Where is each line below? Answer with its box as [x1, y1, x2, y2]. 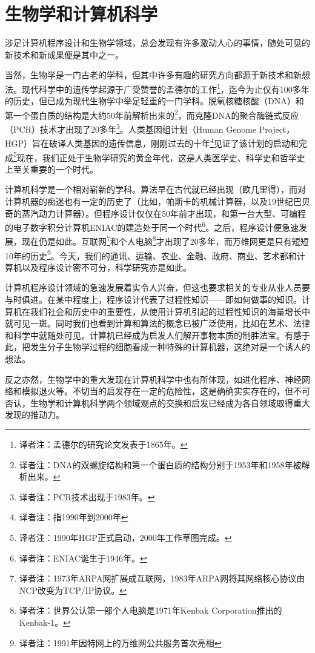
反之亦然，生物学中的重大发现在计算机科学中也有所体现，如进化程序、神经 [5, 373, 302, 385]
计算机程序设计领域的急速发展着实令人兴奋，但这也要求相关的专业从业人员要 [5, 281, 310, 294]
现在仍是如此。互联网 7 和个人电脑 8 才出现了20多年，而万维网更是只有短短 [21, 233, 309, 248]
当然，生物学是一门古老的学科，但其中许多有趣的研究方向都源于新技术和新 [5, 68, 302, 81]
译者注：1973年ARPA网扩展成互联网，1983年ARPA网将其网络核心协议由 [19, 572, 305, 585]
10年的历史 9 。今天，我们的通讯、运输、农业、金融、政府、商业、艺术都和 [5, 247, 297, 262]
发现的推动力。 [5, 408, 64, 421]
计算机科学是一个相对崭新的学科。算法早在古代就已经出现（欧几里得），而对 [5, 183, 306, 196]
